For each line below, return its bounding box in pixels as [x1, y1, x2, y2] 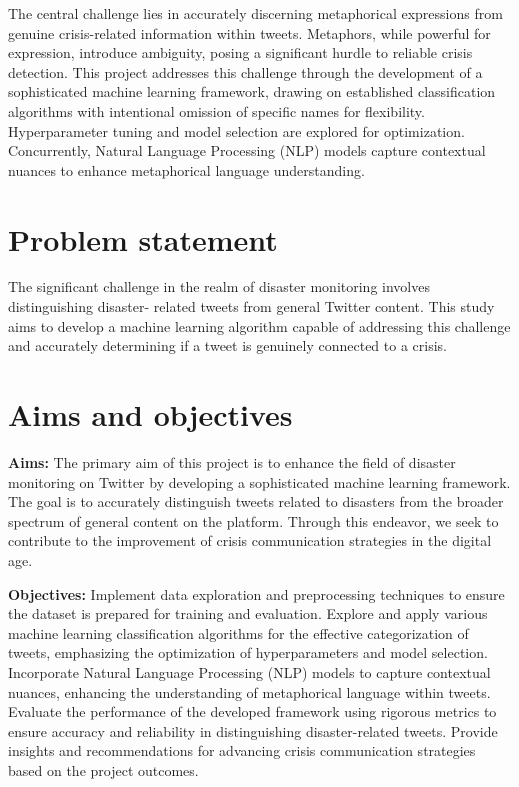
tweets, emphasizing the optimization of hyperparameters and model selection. [8, 642, 488, 663]
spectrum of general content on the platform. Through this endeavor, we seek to [8, 510, 499, 531]
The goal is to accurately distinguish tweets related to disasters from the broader [8, 491, 504, 512]
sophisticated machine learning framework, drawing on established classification [8, 81, 496, 102]
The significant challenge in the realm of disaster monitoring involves [8, 276, 430, 297]
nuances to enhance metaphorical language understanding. [8, 159, 365, 180]
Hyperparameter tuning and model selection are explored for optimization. [8, 120, 465, 141]
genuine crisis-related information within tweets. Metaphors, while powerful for [8, 22, 491, 43]
